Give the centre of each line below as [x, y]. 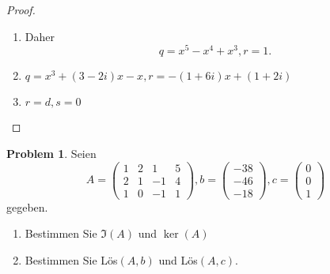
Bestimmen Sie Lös [71, 259]
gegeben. [27, 206]
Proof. [21, 9]
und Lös [178, 259]
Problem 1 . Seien [51, 153]
